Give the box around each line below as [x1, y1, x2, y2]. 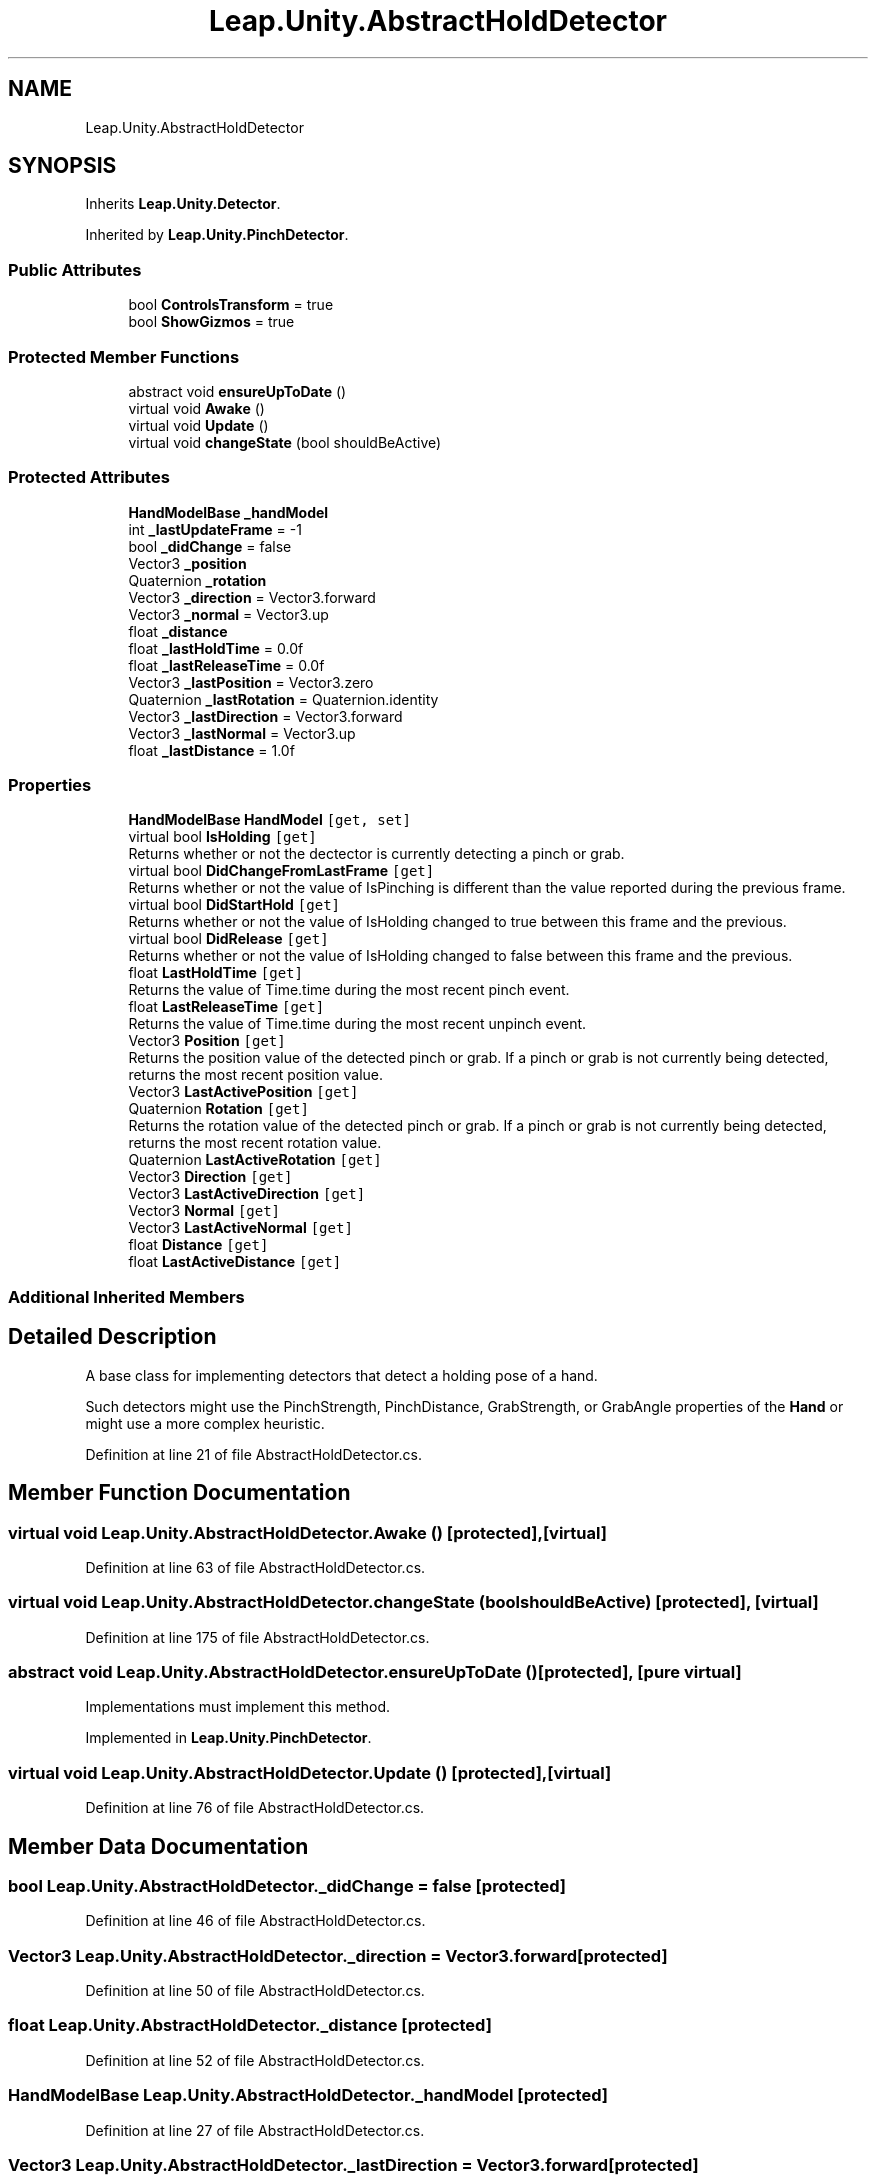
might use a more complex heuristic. [85, 1414, 325, 1432]
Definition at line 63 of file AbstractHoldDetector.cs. [85, 1558, 426, 1576]
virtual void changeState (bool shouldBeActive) [128, 433, 442, 451]
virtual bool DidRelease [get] [128, 930, 329, 948]
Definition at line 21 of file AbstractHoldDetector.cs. [85, 1445, 422, 1463]
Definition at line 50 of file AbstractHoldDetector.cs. [85, 1982, 425, 2000]
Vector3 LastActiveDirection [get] [128, 1185, 366, 1203]
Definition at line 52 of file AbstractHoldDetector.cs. [85, 2051, 425, 2069]
